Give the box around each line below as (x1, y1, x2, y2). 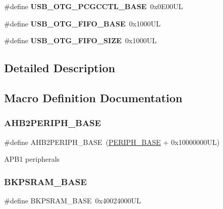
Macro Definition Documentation (4, 89, 183, 105)
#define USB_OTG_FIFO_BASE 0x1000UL (4, 18, 161, 28)
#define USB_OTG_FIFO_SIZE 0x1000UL (4, 35, 157, 46)
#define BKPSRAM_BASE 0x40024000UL (4, 195, 141, 205)
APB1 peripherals (4, 154, 60, 164)
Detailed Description (4, 60, 116, 76)
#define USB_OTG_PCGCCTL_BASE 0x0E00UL (4, 1, 183, 11)
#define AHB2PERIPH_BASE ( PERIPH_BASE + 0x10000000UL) (4, 136, 220, 147)
